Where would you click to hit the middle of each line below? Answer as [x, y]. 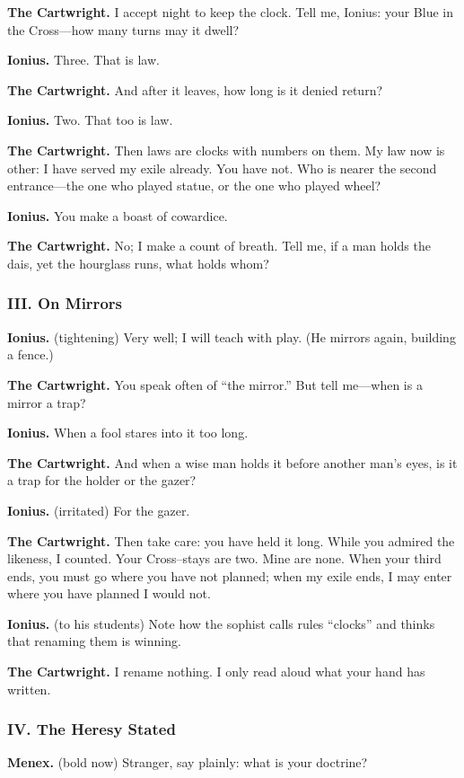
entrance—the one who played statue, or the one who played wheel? [194, 186]
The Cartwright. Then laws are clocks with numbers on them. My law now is [226, 150]
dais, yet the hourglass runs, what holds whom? [138, 263]
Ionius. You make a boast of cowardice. [118, 215]
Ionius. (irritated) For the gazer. [99, 510]
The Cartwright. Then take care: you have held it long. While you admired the [231, 540]
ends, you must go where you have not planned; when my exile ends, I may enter [230, 575]
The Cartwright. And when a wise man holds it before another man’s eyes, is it [232, 462]
